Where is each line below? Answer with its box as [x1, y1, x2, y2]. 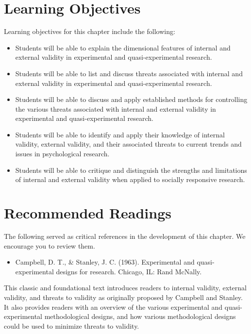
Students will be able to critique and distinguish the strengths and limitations [15, 165, 247, 175]
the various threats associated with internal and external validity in [15, 103, 216, 114]
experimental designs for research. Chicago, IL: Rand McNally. [15, 266, 202, 276]
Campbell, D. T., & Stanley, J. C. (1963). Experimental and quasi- [15, 257, 215, 267]
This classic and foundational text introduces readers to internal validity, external [4, 283, 247, 293]
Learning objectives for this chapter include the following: [4, 26, 175, 36]
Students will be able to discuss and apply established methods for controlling [15, 94, 248, 104]
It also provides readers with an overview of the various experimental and [4, 301, 223, 312]
